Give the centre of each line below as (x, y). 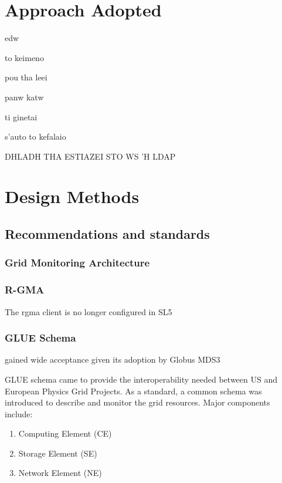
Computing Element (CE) (65, 433)
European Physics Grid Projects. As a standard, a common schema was (133, 391)
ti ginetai (21, 116)
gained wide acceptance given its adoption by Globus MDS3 (113, 359)
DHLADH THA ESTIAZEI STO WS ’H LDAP (90, 156)
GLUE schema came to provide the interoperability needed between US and (141, 379)
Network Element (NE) (60, 473)
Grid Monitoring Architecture (77, 263)
